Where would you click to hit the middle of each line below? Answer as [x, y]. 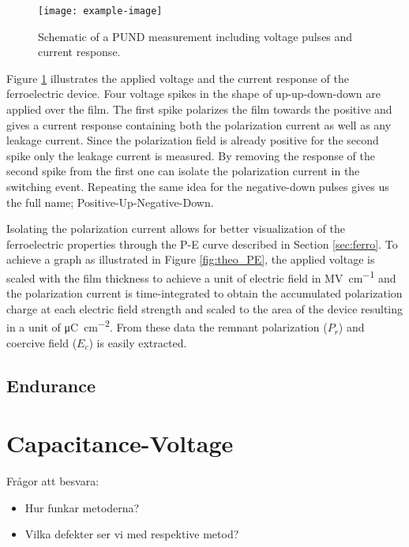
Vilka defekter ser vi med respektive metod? [132, 534]
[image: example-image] [100, 11]
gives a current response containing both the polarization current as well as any [199, 124]
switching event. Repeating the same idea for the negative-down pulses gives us [198, 186]
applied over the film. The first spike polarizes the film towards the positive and [199, 109]
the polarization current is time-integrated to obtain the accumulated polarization [204, 293]
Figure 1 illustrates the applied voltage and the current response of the [178, 78]
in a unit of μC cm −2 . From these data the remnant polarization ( [167, 326]
